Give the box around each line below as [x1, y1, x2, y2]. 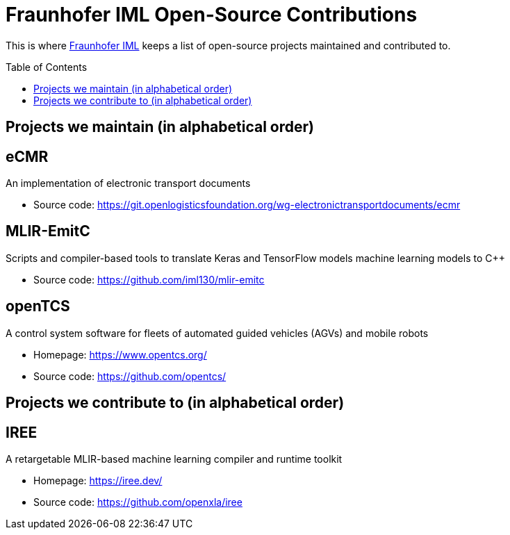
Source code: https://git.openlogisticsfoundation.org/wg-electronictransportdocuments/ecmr [33, 199, 461, 211]
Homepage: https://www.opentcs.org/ [33, 348, 207, 361]
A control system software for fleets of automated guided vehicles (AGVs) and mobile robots [6, 327, 429, 339]
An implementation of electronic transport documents [6, 177, 251, 190]
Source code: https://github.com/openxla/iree [33, 495, 242, 508]
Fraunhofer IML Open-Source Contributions [6, 3, 418, 26]
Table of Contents [6, 60, 88, 73]
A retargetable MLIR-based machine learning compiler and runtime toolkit [6, 452, 343, 465]
